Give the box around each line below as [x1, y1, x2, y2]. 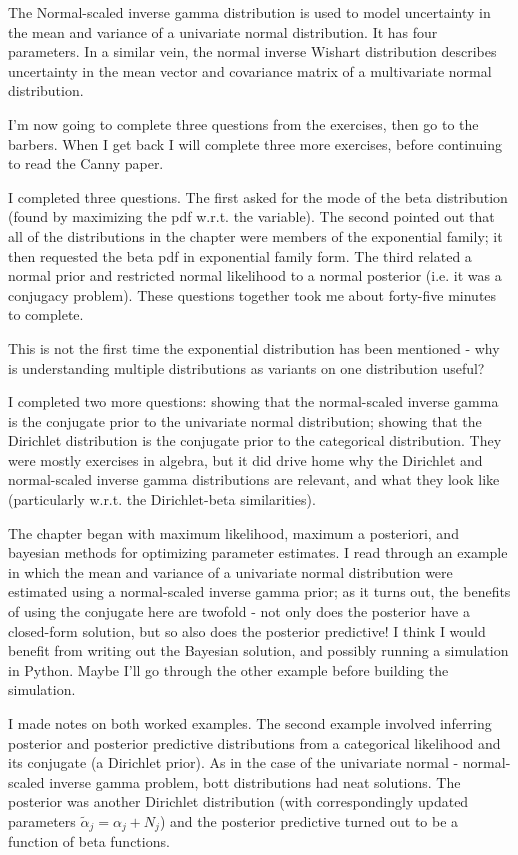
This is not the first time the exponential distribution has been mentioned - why [8, 337, 500, 358]
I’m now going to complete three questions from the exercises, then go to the [8, 113, 479, 134]
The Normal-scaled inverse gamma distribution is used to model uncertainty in [8, 2, 491, 22]
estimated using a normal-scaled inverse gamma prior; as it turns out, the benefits [8, 581, 511, 602]
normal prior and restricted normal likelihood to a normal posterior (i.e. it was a [8, 265, 502, 286]
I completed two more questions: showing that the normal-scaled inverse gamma [8, 391, 499, 412]
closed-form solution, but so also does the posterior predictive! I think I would [8, 620, 486, 641]
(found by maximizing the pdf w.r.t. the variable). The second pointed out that [8, 206, 495, 227]
